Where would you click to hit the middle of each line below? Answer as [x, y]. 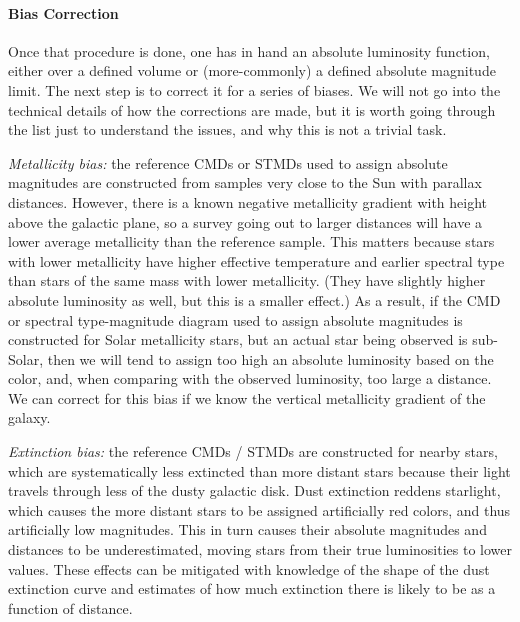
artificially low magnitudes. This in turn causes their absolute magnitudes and [247, 529]
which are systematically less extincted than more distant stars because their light [259, 470]
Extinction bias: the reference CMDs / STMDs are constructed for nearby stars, [253, 451]
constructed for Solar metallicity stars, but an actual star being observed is [238, 339]
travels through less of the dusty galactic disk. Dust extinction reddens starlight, [254, 490]
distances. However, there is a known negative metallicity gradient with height [248, 201]
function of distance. [70, 607]
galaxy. [29, 417]
